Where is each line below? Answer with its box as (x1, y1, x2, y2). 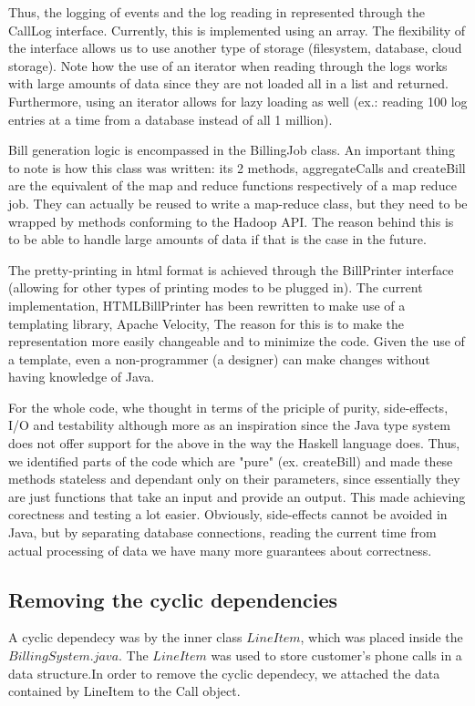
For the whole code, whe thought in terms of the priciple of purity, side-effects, (8, 397, 449, 416)
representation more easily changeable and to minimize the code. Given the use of (8, 332, 465, 351)
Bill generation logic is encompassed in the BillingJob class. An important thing (8, 140, 455, 159)
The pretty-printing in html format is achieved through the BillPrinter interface (8, 260, 454, 279)
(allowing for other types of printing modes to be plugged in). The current (8, 278, 423, 297)
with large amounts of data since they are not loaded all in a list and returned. (8, 74, 449, 93)
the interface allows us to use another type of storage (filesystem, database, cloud (8, 38, 462, 57)
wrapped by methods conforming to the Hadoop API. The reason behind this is (8, 211, 454, 230)
